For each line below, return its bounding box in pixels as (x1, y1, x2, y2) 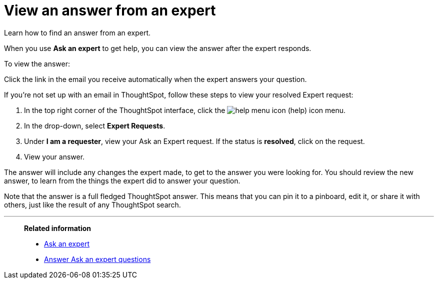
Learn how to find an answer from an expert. (4, 28, 151, 37)
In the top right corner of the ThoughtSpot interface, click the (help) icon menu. (24, 105, 346, 114)
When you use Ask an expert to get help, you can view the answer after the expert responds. (4, 43, 311, 52)
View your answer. (24, 152, 85, 161)
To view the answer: (4, 59, 70, 68)
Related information (24, 223, 91, 232)
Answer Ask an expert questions (44, 254, 151, 263)
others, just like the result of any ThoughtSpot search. (4, 200, 181, 209)
